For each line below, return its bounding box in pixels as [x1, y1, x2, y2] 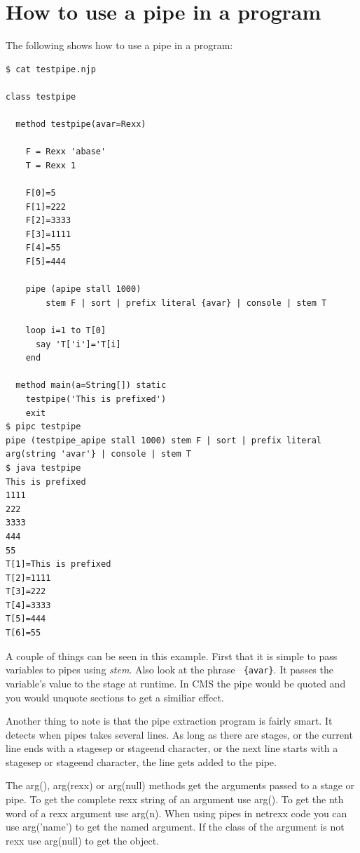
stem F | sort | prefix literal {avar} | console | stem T [46, 297, 327, 308]
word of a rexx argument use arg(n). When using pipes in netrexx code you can [6, 805, 347, 820]
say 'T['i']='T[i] [35, 339, 121, 349]
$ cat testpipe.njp [6, 64, 96, 74]
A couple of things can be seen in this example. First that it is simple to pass [6, 648, 338, 663]
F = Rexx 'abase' [25, 147, 106, 157]
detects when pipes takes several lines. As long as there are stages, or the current [6, 727, 353, 741]
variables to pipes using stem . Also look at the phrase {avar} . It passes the [6, 662, 333, 677]
